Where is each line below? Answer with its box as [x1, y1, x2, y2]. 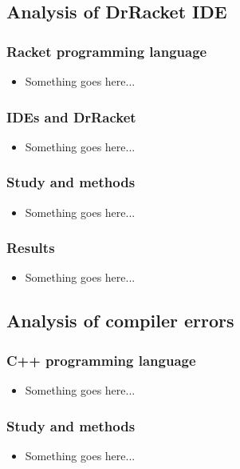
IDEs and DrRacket [6, 106, 136, 126]
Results [6, 238, 55, 258]
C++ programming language [6, 350, 196, 370]
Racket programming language [6, 41, 207, 61]
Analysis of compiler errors [6, 308, 234, 333]
